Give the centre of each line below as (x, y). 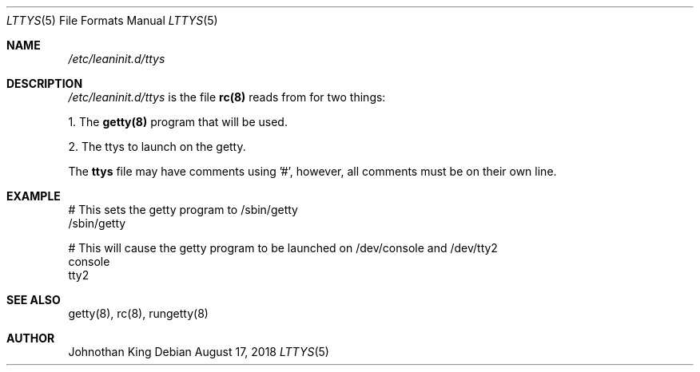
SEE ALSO (34, 300)
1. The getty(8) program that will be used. (178, 122)
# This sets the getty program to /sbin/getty (183, 210)
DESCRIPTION (45, 83)
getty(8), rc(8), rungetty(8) (138, 313)
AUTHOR (31, 338)
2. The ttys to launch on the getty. (157, 146)
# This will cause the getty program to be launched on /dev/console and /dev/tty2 (283, 248)
